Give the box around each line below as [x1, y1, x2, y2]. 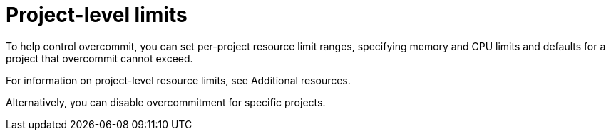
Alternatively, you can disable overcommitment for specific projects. [6, 96, 326, 108]
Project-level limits [6, 3, 188, 27]
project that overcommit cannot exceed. [6, 52, 193, 64]
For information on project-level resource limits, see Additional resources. [6, 74, 351, 86]
